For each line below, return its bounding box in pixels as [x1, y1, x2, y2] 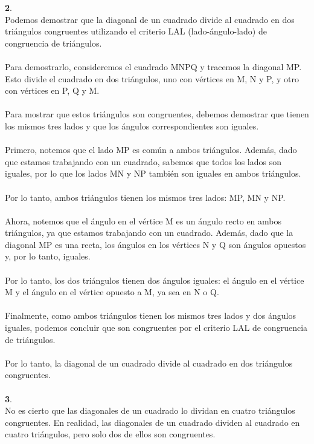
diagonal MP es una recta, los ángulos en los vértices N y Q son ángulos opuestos [5, 238, 306, 250]
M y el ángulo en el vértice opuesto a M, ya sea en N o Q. [5, 286, 219, 298]
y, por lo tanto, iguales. [5, 250, 91, 263]
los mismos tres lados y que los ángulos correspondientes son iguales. [5, 119, 259, 132]
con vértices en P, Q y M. [5, 84, 100, 97]
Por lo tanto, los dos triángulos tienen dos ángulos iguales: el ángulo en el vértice [5, 273, 304, 286]
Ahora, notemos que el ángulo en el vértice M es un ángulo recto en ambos [5, 214, 282, 227]
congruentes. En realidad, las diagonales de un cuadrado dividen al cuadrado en [5, 416, 300, 428]
